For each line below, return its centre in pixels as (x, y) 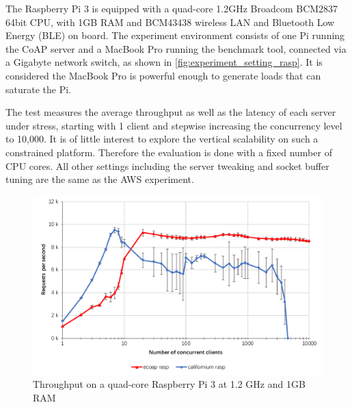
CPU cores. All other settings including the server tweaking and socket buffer (167, 165)
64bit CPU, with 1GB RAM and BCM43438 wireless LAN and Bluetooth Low (170, 22)
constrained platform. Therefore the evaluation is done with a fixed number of (169, 152)
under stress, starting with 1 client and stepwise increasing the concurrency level (174, 125)
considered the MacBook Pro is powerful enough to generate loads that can (163, 75)
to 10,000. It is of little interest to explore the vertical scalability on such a (162, 139)
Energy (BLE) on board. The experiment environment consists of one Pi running (175, 35)
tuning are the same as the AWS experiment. (100, 179)
